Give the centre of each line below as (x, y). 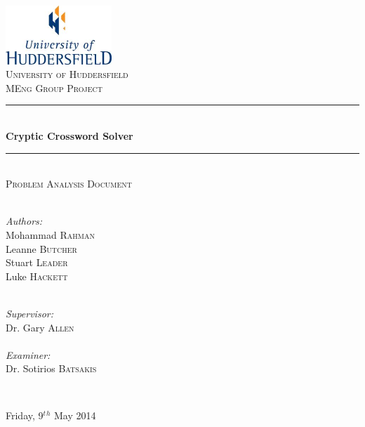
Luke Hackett (37, 276)
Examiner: (28, 354)
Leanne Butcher (41, 248)
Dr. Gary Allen (40, 327)
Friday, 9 (25, 415)
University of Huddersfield (67, 74)
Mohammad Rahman (50, 234)
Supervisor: (29, 313)
